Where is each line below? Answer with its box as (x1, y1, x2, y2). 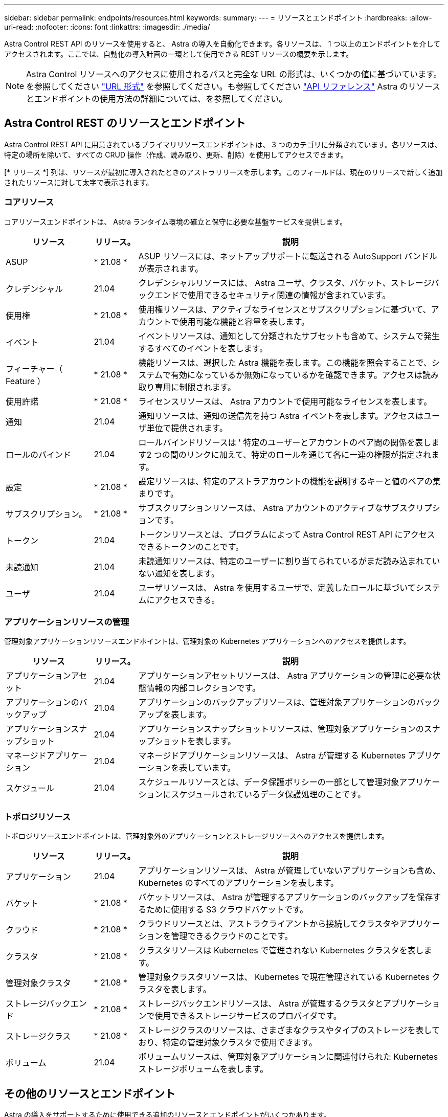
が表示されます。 (138, 263, 203, 274)
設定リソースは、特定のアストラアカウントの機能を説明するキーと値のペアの (138, 476, 433, 486)
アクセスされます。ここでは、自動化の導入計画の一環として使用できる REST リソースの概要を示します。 (4, 50, 353, 58)
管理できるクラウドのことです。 (171, 931, 293, 942)
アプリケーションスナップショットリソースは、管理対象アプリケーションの (138, 724, 424, 734)
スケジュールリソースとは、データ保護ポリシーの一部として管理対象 (138, 777, 399, 788)
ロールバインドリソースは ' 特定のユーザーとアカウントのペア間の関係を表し (138, 437, 432, 448)
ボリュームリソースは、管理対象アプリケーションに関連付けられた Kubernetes (138, 1052, 438, 1062)
